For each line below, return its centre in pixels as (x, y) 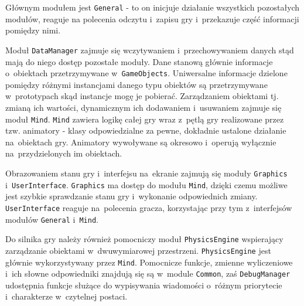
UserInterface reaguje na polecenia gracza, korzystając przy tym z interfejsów (149, 207)
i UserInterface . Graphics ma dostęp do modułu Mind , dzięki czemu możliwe (146, 184)
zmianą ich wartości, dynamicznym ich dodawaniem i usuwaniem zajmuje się (144, 107)
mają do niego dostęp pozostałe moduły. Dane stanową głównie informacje (139, 61)
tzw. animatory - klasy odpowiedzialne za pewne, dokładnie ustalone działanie (146, 130)
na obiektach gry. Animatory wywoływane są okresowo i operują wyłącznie (141, 142)
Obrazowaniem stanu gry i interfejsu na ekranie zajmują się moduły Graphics (146, 173)
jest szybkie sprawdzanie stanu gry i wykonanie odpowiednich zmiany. (131, 196)
